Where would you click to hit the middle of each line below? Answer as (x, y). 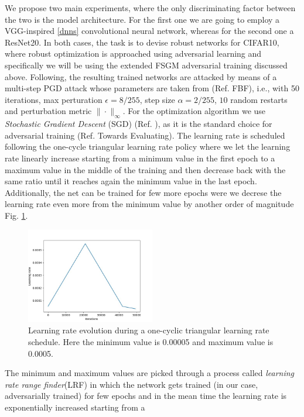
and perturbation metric (48, 111)
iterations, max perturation (54, 99)
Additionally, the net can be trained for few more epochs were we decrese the (143, 192)
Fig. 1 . (16, 215)
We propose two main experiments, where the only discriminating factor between (150, 8)
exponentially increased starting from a (75, 407)
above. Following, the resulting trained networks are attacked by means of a (141, 76)
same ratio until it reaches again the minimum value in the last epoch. (131, 181)
